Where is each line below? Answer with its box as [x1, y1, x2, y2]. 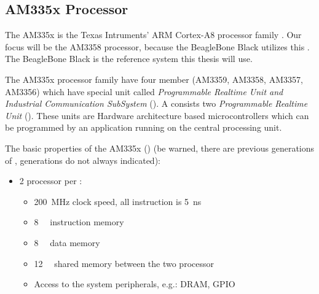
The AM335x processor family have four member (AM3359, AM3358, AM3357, [5, 72, 303, 85]
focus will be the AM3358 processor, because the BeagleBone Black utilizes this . [5, 40, 310, 53]
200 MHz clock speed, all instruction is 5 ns [34, 195, 202, 207]
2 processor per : [19, 174, 82, 187]
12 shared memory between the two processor [34, 257, 214, 269]
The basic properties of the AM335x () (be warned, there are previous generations [5, 141, 315, 154]
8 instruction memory [34, 215, 124, 228]
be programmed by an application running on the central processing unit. [5, 121, 282, 134]
